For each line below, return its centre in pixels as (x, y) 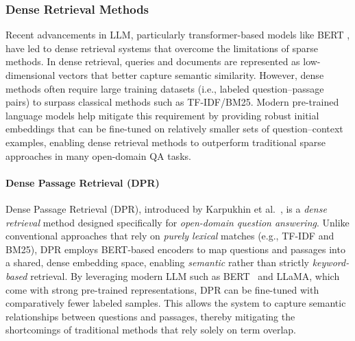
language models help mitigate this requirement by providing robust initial (162, 115)
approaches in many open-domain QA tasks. (98, 155)
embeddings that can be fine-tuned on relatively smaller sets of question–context (174, 129)
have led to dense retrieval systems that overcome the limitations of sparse (162, 48)
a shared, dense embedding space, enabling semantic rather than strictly (158, 262)
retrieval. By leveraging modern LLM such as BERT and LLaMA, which (185, 275)
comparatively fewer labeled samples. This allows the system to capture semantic (176, 303)
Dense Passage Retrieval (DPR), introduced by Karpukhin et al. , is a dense (166, 208)
